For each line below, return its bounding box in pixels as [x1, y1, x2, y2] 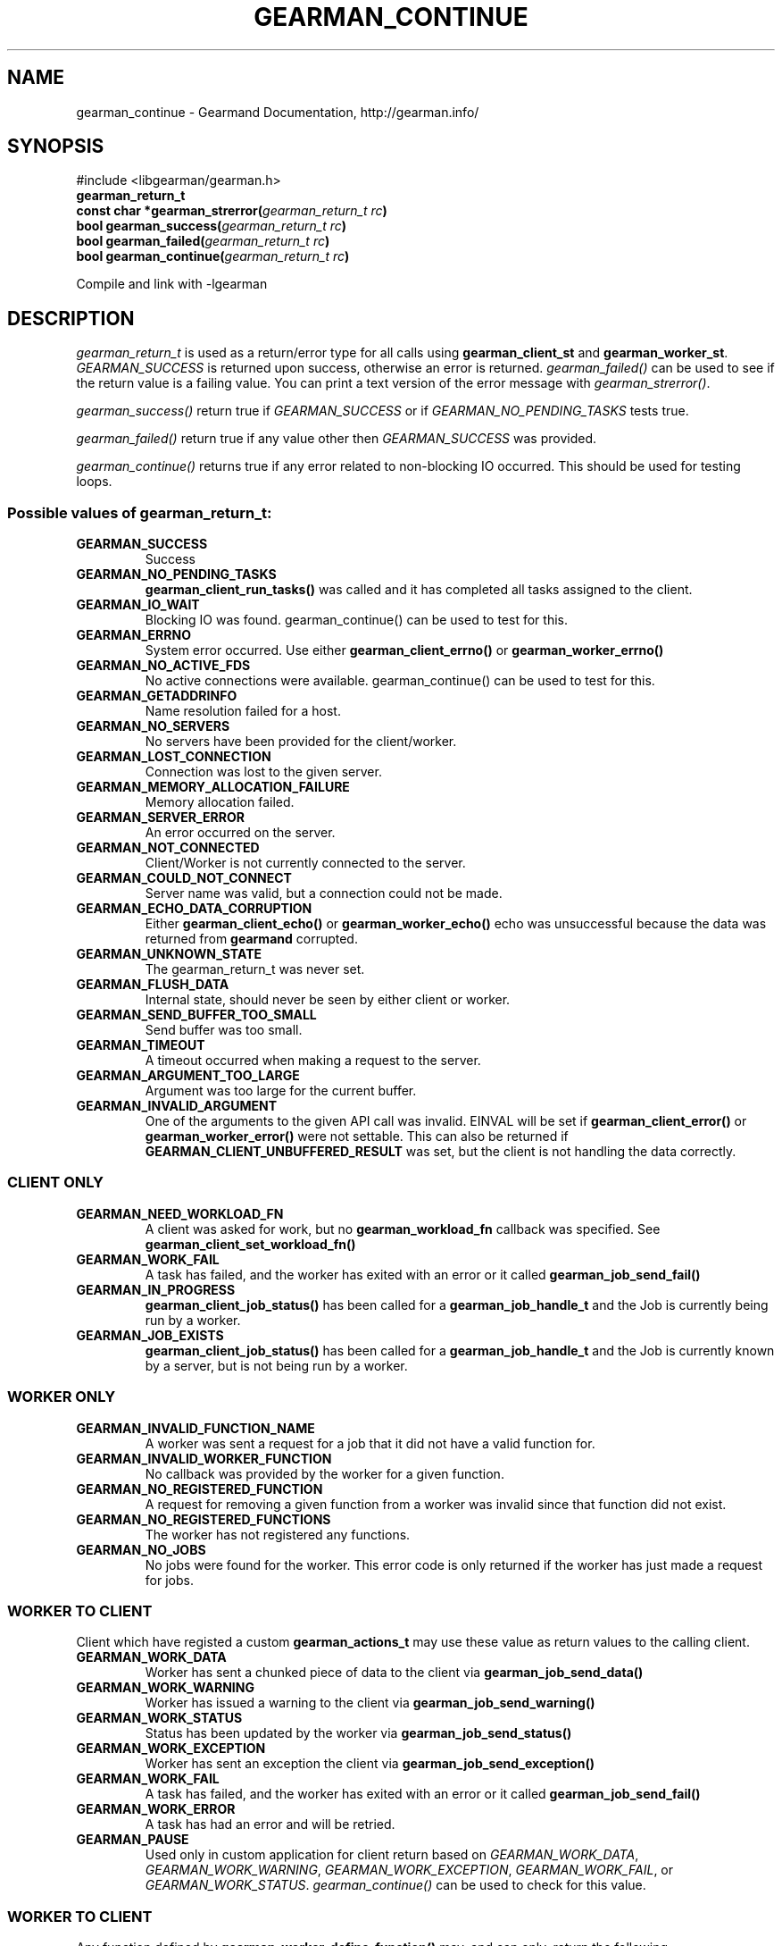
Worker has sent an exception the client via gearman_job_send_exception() [145, 1756, 595, 1772]
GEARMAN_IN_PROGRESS [76, 1281, 236, 1297]
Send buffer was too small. [145, 1022, 303, 1038]
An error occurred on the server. [145, 825, 336, 841]
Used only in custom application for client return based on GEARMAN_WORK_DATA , [145, 1847, 639, 1863]
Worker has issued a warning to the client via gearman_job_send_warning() [145, 1695, 595, 1711]
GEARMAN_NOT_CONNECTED [76, 840, 260, 856]
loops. [76, 474, 112, 490]
